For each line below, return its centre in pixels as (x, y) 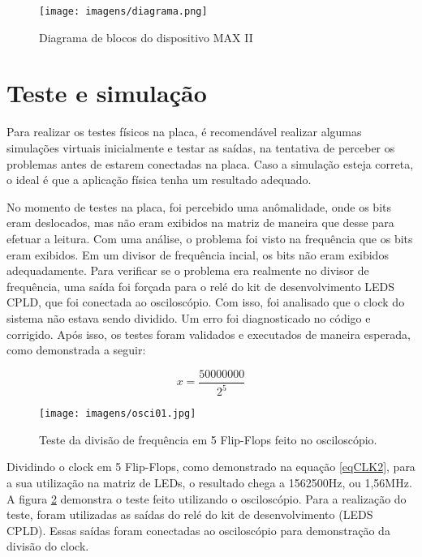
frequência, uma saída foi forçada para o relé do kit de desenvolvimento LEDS (201, 286)
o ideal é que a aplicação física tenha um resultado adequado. (159, 180)
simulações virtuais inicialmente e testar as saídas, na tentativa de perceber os (201, 147)
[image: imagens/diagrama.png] (123, 11)
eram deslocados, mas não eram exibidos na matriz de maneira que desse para (200, 223)
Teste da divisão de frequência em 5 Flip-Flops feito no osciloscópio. (208, 439)
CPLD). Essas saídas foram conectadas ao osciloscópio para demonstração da (198, 530)
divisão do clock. (48, 546)
